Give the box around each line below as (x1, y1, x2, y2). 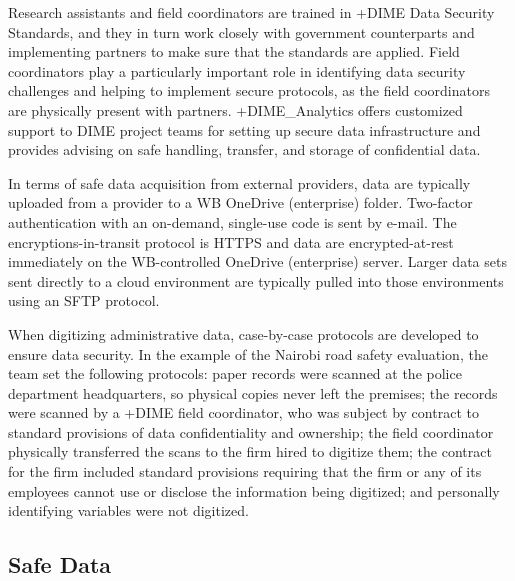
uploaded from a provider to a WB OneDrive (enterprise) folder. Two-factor (8, 192, 473, 213)
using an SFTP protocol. (8, 290, 160, 311)
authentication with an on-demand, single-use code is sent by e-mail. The (8, 211, 457, 232)
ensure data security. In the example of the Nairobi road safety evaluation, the (8, 343, 488, 364)
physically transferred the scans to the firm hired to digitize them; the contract (8, 441, 492, 462)
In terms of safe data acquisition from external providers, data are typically (8, 172, 471, 193)
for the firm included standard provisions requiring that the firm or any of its (8, 461, 482, 482)
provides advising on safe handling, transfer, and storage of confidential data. (8, 139, 481, 160)
